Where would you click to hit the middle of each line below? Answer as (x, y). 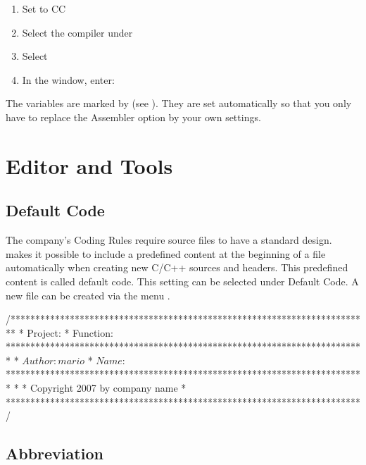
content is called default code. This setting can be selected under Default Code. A (182, 281)
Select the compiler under (77, 32)
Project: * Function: (70, 332)
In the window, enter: (68, 79)
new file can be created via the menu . (88, 295)
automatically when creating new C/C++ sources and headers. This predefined (177, 267)
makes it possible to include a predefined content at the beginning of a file (166, 253)
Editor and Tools (89, 165)
